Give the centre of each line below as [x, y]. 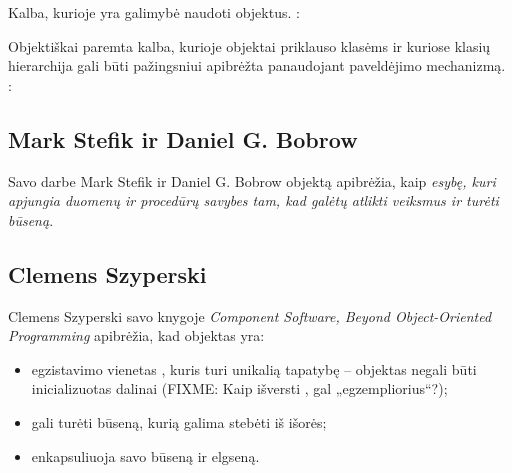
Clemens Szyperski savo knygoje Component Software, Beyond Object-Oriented [250, 315]
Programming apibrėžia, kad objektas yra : [136, 335]
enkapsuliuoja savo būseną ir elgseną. [145, 455]
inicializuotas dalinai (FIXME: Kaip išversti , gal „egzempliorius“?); [239, 388]
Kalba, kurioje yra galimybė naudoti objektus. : [154, 12]
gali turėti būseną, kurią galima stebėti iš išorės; [179, 421]
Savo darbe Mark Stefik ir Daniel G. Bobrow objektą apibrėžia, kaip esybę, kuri [252, 180]
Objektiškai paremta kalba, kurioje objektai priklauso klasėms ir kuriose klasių [249, 45]
